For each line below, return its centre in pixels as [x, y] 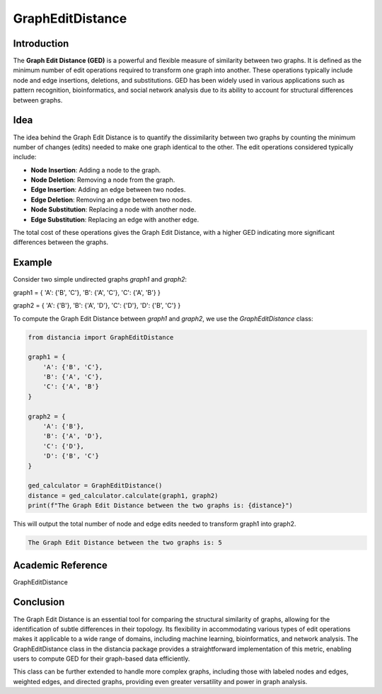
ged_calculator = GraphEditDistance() [95, 486]
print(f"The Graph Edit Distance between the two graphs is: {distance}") [161, 505]
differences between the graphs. [61, 242]
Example [33, 263]
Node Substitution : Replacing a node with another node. [114, 209]
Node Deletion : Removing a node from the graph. [103, 180]
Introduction [41, 44]
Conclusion [39, 602]
